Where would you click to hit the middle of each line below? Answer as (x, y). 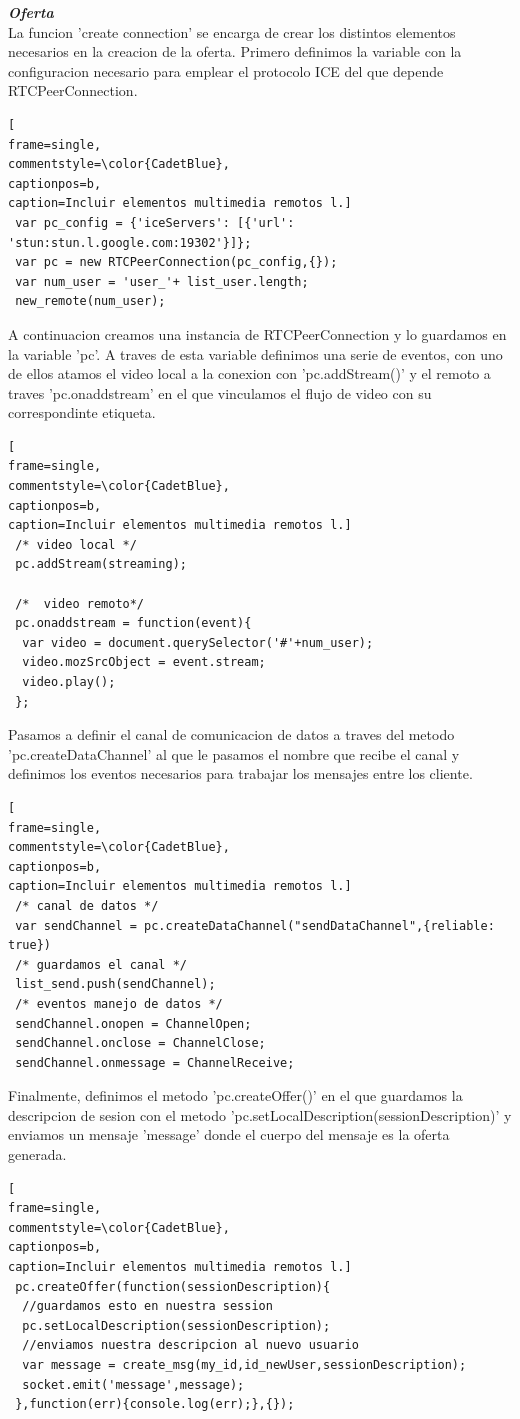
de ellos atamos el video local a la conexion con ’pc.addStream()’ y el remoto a (249, 373)
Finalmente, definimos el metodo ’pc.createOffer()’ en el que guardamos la (235, 1095)
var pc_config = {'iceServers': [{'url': (155, 222)
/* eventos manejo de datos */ (119, 1003)
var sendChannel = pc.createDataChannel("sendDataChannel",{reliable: (255, 925)
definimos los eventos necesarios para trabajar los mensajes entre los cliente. (240, 773)
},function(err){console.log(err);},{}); (155, 1404)
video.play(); (69, 682)
